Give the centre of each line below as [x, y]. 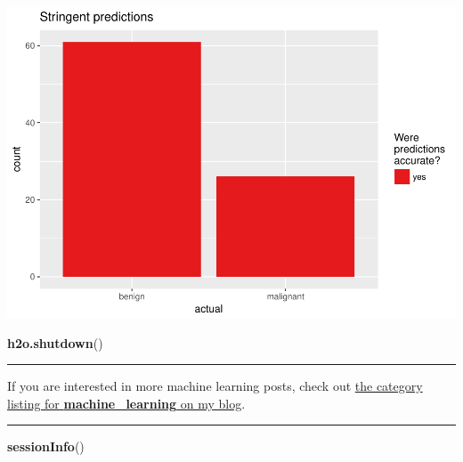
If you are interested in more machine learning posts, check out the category [215, 386]
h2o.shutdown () [55, 342]
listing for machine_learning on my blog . [126, 403]
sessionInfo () [46, 446]
